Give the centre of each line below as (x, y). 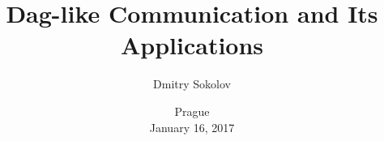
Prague (192, 111)
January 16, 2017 (192, 127)
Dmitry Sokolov (192, 84)
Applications (192, 45)
